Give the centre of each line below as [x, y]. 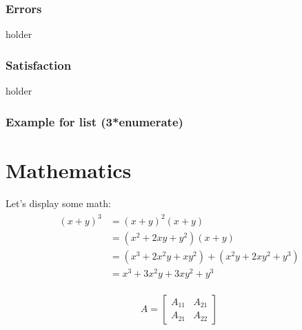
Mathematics [69, 169]
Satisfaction [39, 65]
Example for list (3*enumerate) [94, 121]
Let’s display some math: [58, 203]
